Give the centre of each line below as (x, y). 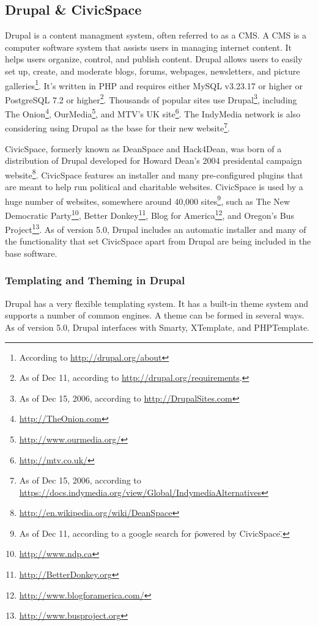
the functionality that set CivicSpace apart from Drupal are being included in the (158, 241)
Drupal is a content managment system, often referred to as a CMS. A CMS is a (156, 35)
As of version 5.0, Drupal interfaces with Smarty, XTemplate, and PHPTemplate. (157, 327)
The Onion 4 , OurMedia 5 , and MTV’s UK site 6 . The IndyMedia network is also (153, 113)
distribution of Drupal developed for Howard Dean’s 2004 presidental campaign (153, 160)
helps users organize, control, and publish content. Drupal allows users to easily (154, 59)
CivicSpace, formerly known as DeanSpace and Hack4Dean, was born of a (143, 148)
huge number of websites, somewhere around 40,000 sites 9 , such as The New (148, 200)
